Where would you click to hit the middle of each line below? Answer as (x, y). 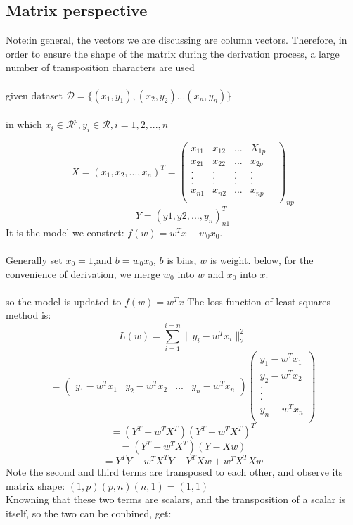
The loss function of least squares (259, 301)
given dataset (34, 95)
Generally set (34, 259)
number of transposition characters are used (100, 67)
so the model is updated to (64, 301)
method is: (28, 315)
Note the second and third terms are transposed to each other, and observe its (174, 471)
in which (24, 124)
